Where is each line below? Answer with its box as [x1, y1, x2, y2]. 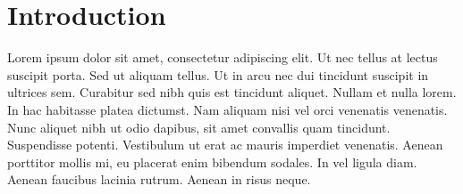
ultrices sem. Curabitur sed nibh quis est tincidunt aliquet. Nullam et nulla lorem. [7, 83, 457, 101]
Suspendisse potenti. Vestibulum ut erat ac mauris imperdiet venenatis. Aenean [7, 135, 443, 154]
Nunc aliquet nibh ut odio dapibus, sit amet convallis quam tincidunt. [7, 117, 391, 136]
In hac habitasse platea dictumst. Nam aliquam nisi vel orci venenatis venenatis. [7, 100, 448, 118]
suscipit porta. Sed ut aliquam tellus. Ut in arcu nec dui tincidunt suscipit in [7, 65, 429, 84]
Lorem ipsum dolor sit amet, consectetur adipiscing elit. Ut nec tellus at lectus [7, 48, 438, 67]
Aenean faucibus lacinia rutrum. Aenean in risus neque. [7, 170, 311, 189]
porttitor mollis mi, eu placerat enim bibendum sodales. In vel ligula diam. [7, 152, 417, 171]
